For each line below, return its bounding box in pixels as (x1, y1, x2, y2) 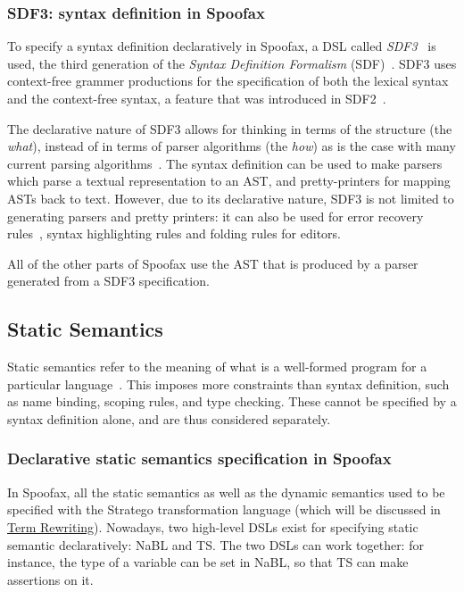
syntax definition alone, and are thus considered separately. (7, 409, 331, 428)
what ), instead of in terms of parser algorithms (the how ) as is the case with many (7, 137, 456, 155)
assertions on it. (7, 570, 94, 588)
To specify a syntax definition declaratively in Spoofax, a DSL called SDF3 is (7, 37, 436, 55)
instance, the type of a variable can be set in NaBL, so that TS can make (7, 553, 409, 571)
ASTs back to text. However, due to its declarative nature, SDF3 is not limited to (7, 188, 454, 207)
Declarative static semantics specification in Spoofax (7, 447, 392, 470)
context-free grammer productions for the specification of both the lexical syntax (7, 71, 449, 90)
